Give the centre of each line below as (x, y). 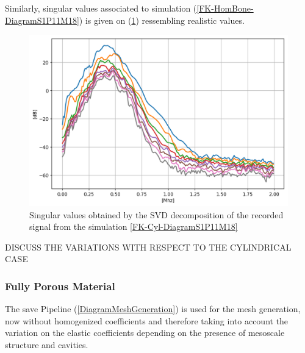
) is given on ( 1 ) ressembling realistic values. (162, 20)
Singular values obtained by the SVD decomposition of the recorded (156, 214)
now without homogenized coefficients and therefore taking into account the (147, 320)
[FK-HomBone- (225, 8)
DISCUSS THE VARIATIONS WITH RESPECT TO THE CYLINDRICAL (148, 247)
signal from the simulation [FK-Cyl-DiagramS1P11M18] (134, 226)
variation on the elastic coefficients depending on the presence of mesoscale (145, 333)
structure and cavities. (47, 344)
